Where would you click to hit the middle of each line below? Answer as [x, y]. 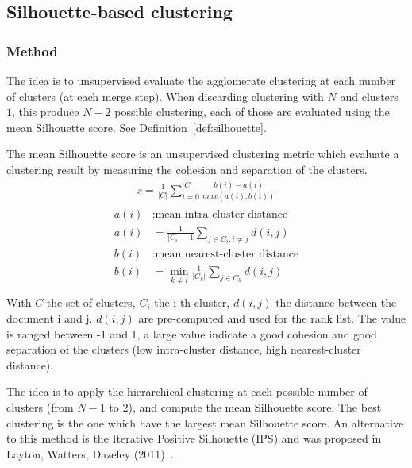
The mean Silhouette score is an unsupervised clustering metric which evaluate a [203, 154]
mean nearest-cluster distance [227, 254]
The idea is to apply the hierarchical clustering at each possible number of [187, 391]
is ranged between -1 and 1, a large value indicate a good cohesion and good [192, 333]
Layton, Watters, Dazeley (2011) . [90, 453]
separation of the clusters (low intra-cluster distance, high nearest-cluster [184, 349]
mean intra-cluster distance [221, 215]
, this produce [46, 112]
